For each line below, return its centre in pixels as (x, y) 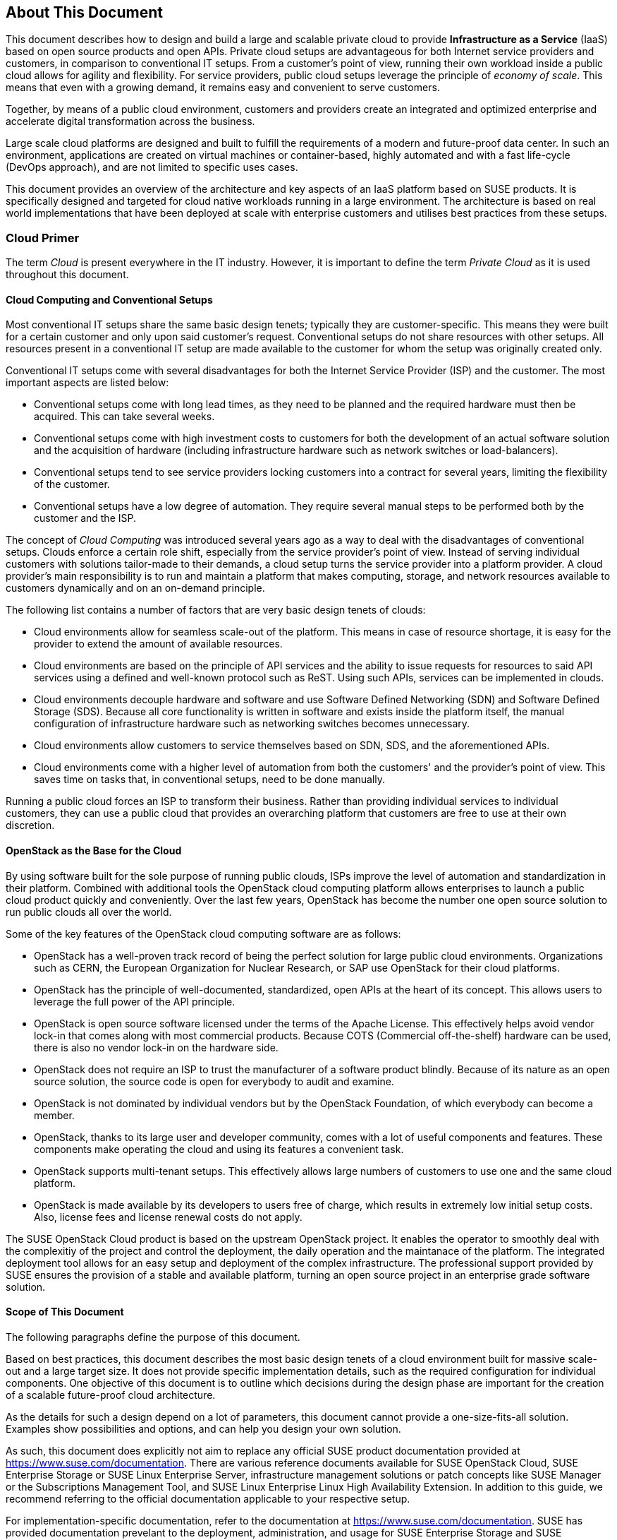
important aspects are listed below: (87, 383)
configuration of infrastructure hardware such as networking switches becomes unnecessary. (252, 724)
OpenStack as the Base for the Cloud (94, 850)
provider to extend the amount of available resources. (158, 644)
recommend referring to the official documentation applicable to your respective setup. (208, 1498)
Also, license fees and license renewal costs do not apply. (168, 1217)
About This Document (84, 12)
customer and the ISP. (85, 518)
